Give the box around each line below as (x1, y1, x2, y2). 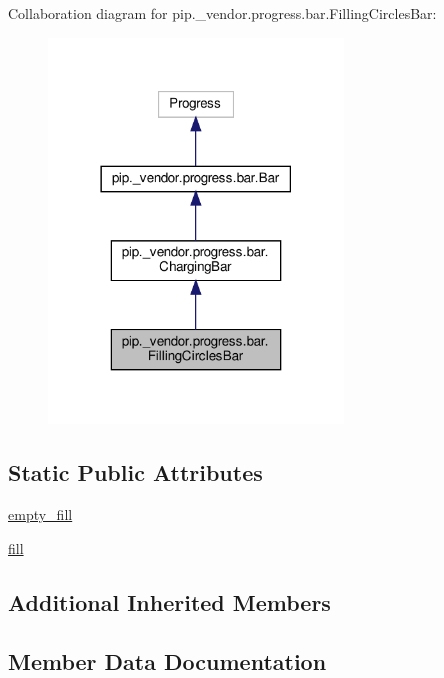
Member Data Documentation (8, 645, 327, 676)
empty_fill (8, 504, 73, 525)
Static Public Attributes (8, 457, 263, 488)
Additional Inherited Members (8, 586, 331, 617)
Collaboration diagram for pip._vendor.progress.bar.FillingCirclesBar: (8, 3, 437, 23)
